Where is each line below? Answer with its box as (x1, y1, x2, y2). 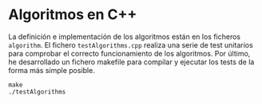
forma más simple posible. (8, 65, 96, 75)
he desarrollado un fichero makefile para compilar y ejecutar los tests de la (8, 57, 255, 67)
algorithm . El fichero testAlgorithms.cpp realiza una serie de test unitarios (8, 40, 253, 49)
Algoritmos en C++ (8, 6, 137, 24)
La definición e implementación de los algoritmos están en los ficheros (8, 32, 241, 41)
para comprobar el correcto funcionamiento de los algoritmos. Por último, (8, 48, 251, 58)
